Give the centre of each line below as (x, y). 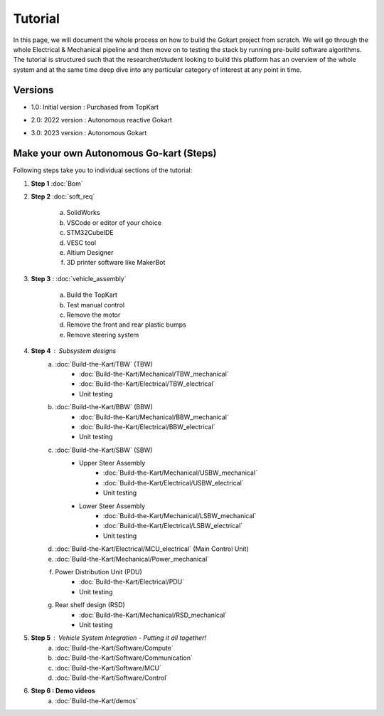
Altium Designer (90, 253)
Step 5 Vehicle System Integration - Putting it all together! (118, 638)
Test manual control (95, 305)
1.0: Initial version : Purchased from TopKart (95, 107)
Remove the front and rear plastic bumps (126, 325)
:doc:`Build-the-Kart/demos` (96, 700)
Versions (33, 90)
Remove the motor (94, 315)
